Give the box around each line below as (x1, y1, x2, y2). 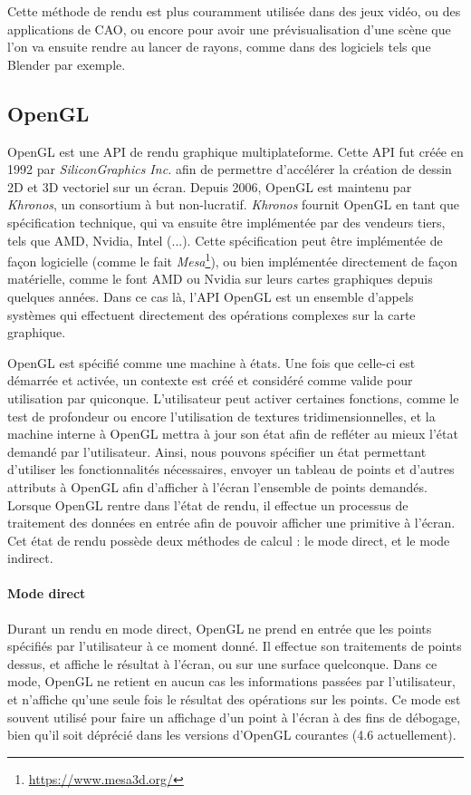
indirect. (7, 548, 53, 567)
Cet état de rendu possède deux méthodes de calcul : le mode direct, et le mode (7, 530, 450, 549)
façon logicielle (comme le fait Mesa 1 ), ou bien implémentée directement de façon (7, 249, 457, 270)
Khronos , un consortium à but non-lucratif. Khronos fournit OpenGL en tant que (7, 195, 459, 214)
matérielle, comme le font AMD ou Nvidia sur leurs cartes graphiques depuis (7, 269, 433, 288)
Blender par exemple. (7, 54, 126, 73)
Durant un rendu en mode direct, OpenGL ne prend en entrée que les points (7, 618, 432, 637)
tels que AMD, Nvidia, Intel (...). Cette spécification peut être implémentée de (7, 230, 443, 249)
